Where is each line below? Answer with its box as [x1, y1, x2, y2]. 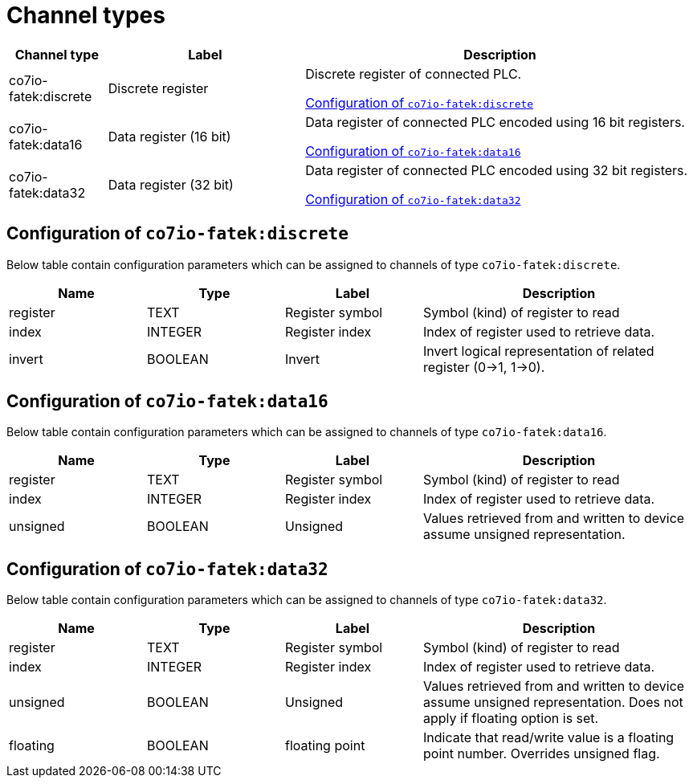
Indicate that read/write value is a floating [423, 729, 675, 746]
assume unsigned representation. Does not [423, 694, 683, 711]
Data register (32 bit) [108, 176, 234, 193]
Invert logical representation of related [423, 342, 654, 359]
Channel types [6, 2, 165, 29]
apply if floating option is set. [423, 710, 599, 727]
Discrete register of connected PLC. [305, 65, 522, 82]
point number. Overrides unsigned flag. [423, 745, 660, 762]
